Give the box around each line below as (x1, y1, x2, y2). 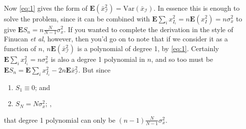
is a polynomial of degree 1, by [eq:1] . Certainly (77, 43, 219, 53)
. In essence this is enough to (153, 2, 240, 13)
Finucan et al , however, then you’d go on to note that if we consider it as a (4, 34, 228, 44)
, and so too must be (151, 54, 213, 64)
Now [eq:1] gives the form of (4, 2, 88, 13)
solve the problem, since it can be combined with (4, 13, 150, 23)
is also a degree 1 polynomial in (51, 54, 145, 64)
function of (4, 43, 37, 53)
